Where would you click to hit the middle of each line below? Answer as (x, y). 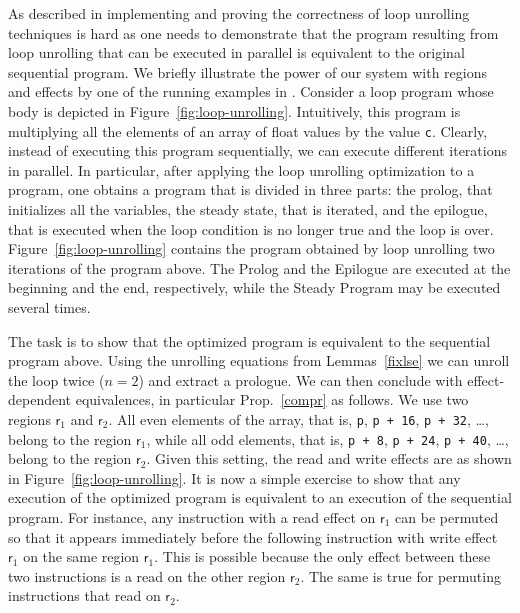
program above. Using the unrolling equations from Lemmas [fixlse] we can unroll (259, 360)
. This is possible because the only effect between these (322, 556)
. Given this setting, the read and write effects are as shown (329, 458)
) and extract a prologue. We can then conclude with (300, 379)
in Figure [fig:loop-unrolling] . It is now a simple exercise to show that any (234, 477)
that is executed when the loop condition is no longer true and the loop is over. (251, 228)
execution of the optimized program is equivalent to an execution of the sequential (260, 497)
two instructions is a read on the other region (147, 575)
